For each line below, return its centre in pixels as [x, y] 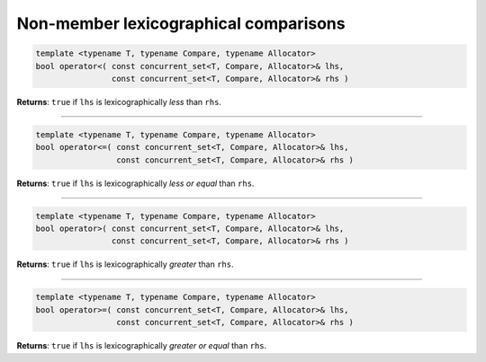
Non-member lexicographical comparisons [181, 23]
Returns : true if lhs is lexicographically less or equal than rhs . [135, 183]
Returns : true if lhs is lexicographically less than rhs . [119, 102]
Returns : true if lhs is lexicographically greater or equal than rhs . [142, 346]
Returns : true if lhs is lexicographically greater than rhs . [125, 264]
